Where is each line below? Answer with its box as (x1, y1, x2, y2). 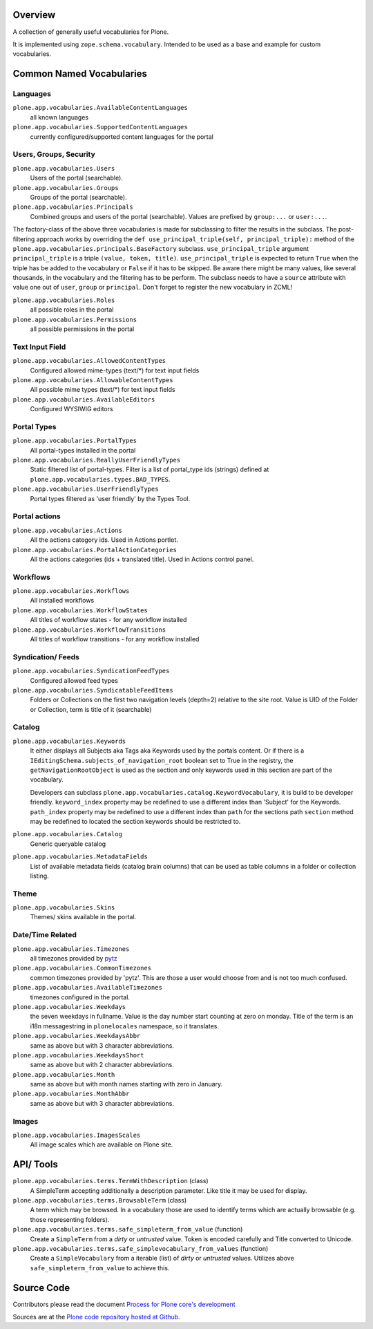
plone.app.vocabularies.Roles (12, 296, 115, 304)
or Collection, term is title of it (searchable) (30, 705, 152, 713)
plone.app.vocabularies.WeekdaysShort (12, 1051, 144, 1059)
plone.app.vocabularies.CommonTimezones (12, 964, 152, 972)
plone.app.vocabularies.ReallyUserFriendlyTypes (12, 456, 181, 464)
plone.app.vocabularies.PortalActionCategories (12, 546, 178, 554)
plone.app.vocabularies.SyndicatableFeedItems (12, 686, 173, 694)
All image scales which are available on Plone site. (30, 1140, 173, 1149)
